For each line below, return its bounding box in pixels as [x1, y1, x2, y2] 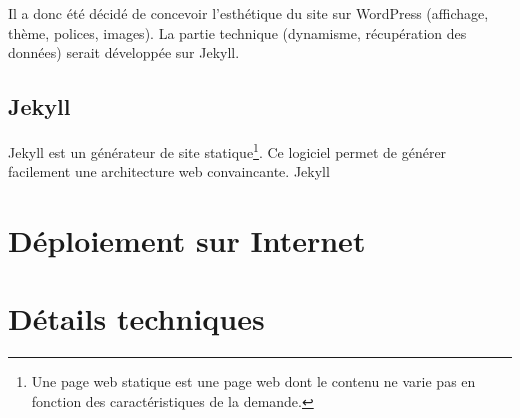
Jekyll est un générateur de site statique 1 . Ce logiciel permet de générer [8, 138, 447, 162]
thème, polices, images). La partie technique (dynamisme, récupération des [8, 22, 467, 43]
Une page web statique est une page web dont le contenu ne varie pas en [31, 371, 476, 392]
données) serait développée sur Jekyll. [8, 42, 240, 63]
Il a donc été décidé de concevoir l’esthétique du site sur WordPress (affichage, [8, 3, 489, 23]
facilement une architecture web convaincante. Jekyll [8, 161, 330, 182]
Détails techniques [8, 298, 265, 339]
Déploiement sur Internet [8, 220, 366, 261]
